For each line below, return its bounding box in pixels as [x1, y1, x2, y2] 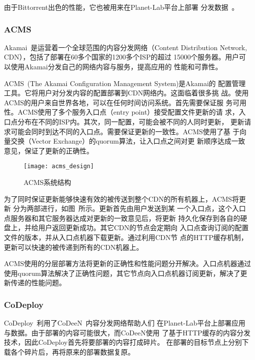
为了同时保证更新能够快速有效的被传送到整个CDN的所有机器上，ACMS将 [4, 193, 239, 204]
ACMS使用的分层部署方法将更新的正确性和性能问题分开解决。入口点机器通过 [4, 258, 251, 269]
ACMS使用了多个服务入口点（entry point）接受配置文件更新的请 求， [17, 107, 239, 117]
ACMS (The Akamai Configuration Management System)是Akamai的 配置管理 [4, 78, 246, 88]
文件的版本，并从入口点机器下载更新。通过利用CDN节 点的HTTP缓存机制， [4, 232, 248, 242]
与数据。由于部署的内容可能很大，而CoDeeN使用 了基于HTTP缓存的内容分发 [4, 327, 251, 337]
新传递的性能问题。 [4, 277, 66, 288]
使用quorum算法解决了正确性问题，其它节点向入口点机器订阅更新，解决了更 [4, 268, 248, 278]
